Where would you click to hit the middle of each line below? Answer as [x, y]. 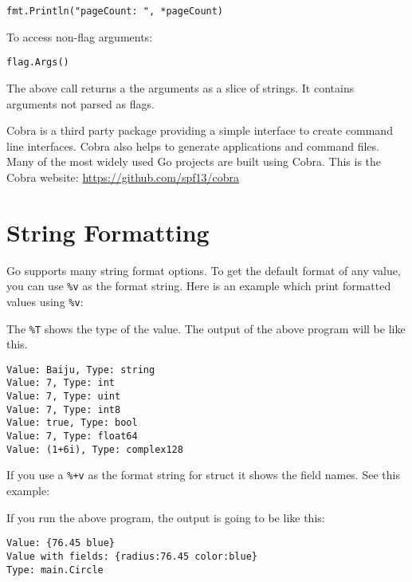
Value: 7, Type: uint [64, 397]
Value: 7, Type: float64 [72, 436]
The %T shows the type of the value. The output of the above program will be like [206, 328]
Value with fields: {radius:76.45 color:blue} [132, 556]
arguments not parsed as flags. [80, 103]
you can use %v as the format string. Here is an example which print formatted [199, 286]
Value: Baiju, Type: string [81, 370]
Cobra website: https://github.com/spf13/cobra [123, 177]
